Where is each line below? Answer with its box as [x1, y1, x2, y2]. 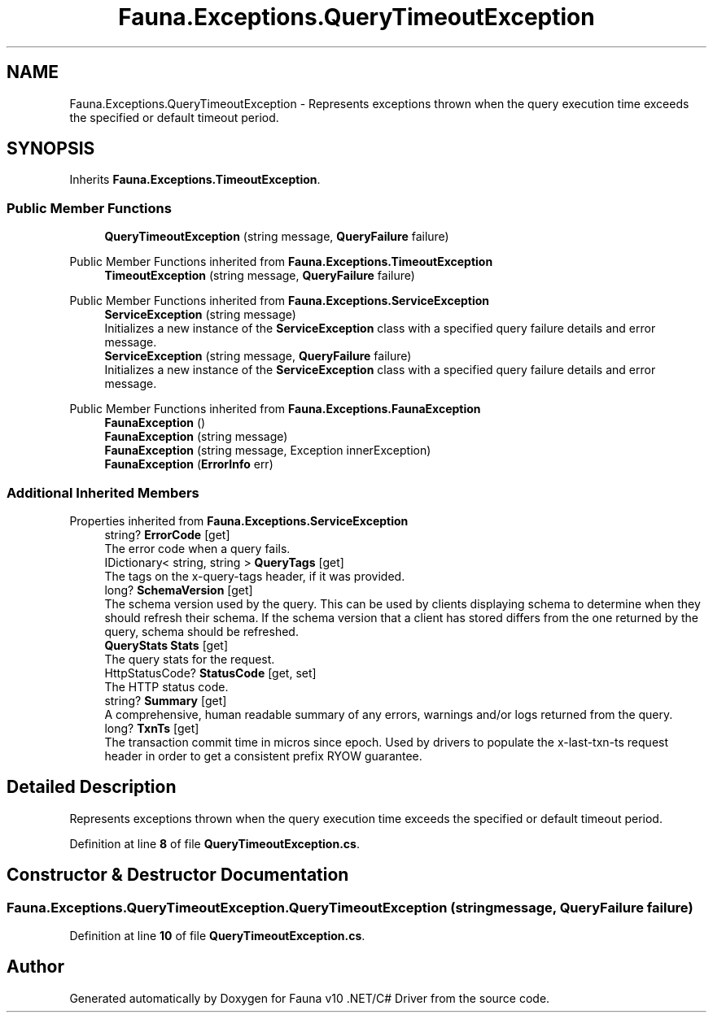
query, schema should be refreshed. [104, 624, 299, 638]
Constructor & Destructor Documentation [7, 864, 349, 886]
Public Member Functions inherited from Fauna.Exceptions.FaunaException [69, 402, 481, 416]
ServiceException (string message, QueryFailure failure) [104, 349, 412, 364]
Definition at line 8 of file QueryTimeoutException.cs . [69, 836, 360, 851]
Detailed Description [7, 777, 177, 798]
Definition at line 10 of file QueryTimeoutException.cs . [69, 929, 365, 943]
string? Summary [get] [104, 693, 227, 708]
